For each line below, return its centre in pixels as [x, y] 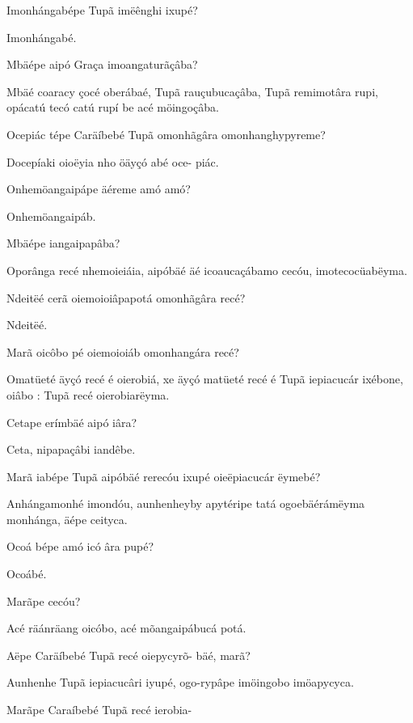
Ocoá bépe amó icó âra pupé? [80, 546]
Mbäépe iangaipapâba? [63, 243]
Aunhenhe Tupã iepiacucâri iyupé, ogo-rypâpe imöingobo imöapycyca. [180, 682]
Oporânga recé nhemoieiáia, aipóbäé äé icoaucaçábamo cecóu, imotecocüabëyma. [207, 270]
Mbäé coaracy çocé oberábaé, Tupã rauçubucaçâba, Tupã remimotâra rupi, [192, 91]
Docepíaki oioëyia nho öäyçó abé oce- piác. [113, 161]
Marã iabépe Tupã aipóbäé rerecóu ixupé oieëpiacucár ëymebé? [164, 476]
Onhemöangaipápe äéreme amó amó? [99, 189]
